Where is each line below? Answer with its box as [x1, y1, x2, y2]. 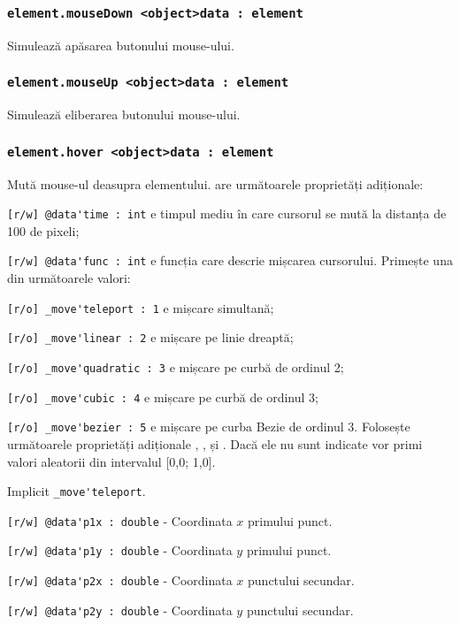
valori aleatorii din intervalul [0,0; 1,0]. [7, 452, 216, 470]
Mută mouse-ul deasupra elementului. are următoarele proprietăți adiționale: [7, 174, 424, 193]
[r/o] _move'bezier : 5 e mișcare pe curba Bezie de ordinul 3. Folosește [7, 417, 410, 436]
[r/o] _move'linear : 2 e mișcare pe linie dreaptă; [7, 328, 294, 347]
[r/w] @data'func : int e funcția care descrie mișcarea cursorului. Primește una [7, 251, 453, 270]
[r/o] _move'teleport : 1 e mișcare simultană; [7, 298, 274, 316]
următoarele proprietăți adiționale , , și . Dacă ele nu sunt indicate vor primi [7, 434, 423, 453]
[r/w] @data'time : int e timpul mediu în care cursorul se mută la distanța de [7, 204, 447, 223]
